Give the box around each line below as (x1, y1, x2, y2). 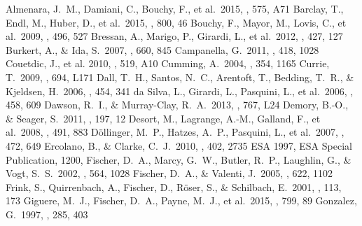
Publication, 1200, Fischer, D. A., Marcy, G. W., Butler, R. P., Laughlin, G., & (6, 152, 351, 167)
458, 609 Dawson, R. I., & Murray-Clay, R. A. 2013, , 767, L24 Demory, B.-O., (6, 97, 349, 112)
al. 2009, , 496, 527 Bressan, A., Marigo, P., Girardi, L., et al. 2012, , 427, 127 (6, 29, 343, 43)
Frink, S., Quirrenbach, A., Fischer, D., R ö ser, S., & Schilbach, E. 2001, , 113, (6, 179, 342, 194)
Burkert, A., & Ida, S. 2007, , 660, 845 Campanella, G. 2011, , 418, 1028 (6, 42, 319, 57)
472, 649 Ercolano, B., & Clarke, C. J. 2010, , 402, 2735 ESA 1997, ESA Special (6, 138, 352, 153)
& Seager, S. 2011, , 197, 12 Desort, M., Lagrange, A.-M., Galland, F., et (6, 111, 321, 125)
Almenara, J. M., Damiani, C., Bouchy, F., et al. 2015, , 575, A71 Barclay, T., (6, 1, 344, 15)
